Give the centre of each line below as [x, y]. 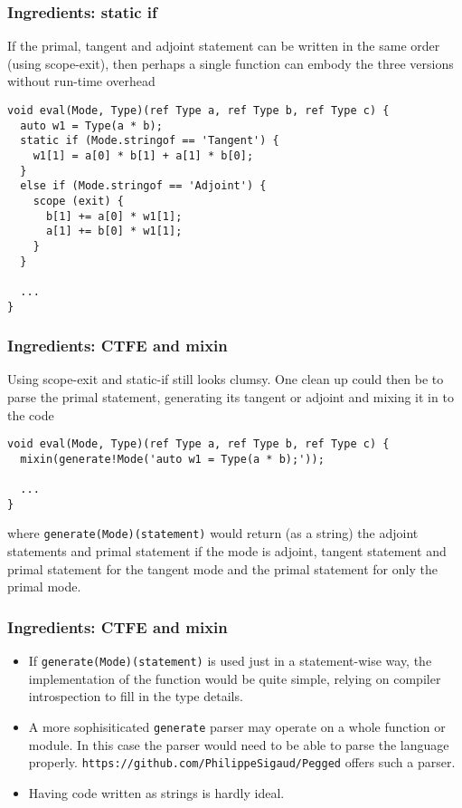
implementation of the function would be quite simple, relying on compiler [235, 678]
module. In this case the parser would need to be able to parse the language [239, 744]
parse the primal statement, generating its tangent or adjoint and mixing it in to [231, 397]
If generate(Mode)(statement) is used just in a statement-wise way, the [230, 661]
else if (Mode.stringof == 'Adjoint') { [143, 186]
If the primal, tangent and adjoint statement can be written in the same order [224, 46]
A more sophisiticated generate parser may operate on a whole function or [237, 726]
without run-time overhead [81, 81]
